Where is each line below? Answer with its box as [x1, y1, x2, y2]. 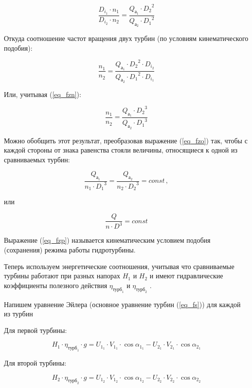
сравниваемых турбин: [4, 154, 70, 164]
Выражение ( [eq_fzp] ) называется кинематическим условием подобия [4, 235, 211, 245]
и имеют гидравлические [149, 271, 223, 281]
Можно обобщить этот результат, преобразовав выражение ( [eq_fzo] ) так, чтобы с [4, 135, 248, 145]
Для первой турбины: [4, 325, 67, 335]
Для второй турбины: [4, 358, 67, 368]
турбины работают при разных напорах [4, 271, 120, 281]
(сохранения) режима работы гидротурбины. [4, 245, 136, 255]
